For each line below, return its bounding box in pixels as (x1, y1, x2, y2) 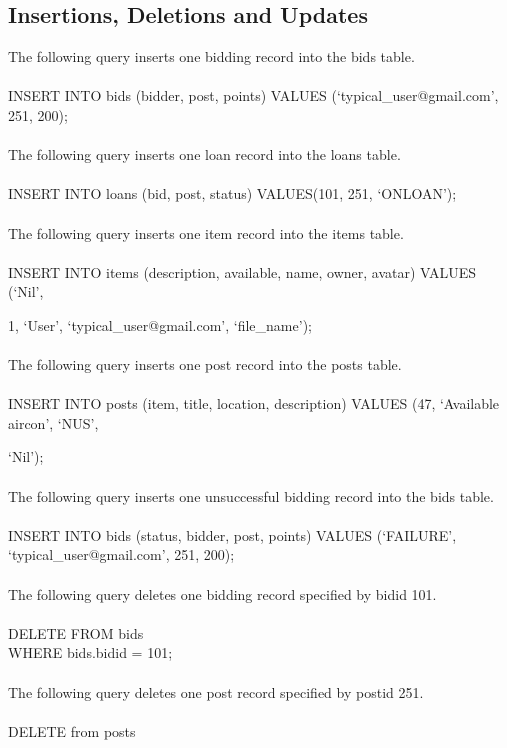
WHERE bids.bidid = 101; (8, 642, 173, 663)
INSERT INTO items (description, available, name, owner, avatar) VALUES (8, 261, 477, 282)
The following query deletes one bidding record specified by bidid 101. (8, 583, 437, 604)
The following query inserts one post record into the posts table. (8, 354, 402, 375)
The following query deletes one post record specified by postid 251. (8, 681, 424, 702)
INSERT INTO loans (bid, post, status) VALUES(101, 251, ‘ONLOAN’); (8, 183, 457, 204)
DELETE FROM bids (8, 622, 144, 643)
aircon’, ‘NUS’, (8, 412, 99, 433)
